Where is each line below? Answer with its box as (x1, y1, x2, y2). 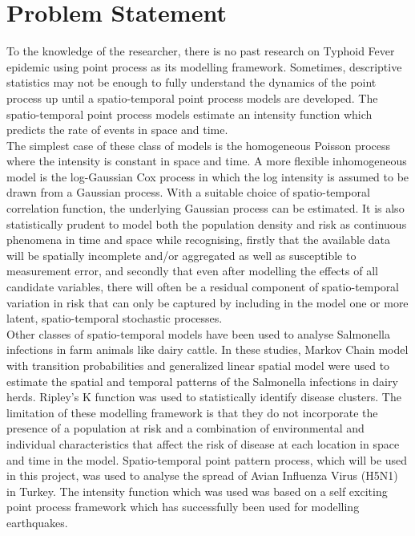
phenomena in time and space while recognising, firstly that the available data (6, 231, 391, 248)
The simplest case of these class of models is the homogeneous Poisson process (6, 136, 391, 153)
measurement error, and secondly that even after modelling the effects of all (6, 262, 378, 279)
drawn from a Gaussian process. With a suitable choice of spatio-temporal (6, 184, 370, 201)
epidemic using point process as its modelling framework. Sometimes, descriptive (6, 58, 402, 75)
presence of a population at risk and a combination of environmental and (6, 420, 365, 437)
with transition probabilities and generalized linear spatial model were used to (6, 357, 390, 373)
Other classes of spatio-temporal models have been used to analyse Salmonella (6, 325, 390, 342)
